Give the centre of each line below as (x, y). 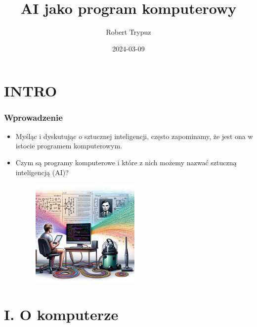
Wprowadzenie (33, 117)
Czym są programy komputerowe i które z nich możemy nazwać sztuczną (126, 162)
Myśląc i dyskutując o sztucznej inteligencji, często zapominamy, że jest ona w (134, 136)
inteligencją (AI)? (42, 172)
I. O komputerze (61, 314)
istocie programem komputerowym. (69, 146)
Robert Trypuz (128, 32)
